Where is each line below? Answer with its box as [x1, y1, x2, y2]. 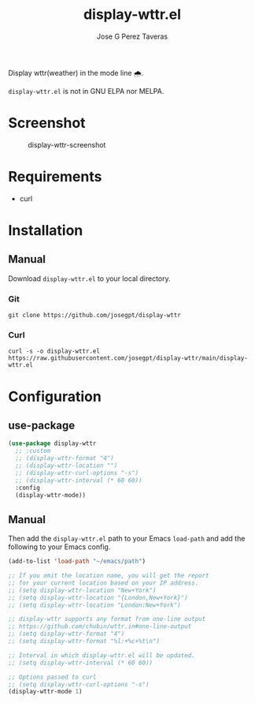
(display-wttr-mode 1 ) [8, 688, 83, 696]
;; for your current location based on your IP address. [8, 578, 199, 587]
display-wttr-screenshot [28, 140, 106, 149]
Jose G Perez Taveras [97, 32, 168, 41]
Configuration [8, 387, 102, 406]
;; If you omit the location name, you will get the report [8, 572, 210, 580]
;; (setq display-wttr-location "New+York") [8, 586, 157, 594]
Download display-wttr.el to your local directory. [8, 274, 171, 283]
